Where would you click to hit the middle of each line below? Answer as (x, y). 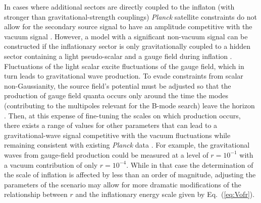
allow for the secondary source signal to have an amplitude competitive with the (128, 26)
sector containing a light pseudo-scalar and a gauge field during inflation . (118, 56)
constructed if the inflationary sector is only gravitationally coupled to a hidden (127, 46)
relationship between (36, 194)
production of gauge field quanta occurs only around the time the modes (116, 95)
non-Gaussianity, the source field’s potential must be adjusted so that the (118, 85)
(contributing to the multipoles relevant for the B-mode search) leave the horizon (129, 105)
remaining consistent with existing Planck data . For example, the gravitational (127, 145)
